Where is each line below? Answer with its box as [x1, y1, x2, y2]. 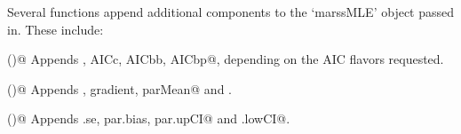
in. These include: [7, 20, 104, 38]
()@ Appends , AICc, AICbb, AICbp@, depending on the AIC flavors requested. [7, 50, 444, 68]
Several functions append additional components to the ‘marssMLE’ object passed [7, 3, 455, 20]
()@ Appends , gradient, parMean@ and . [7, 79, 232, 98]
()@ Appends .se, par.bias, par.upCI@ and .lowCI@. [7, 109, 290, 128]
